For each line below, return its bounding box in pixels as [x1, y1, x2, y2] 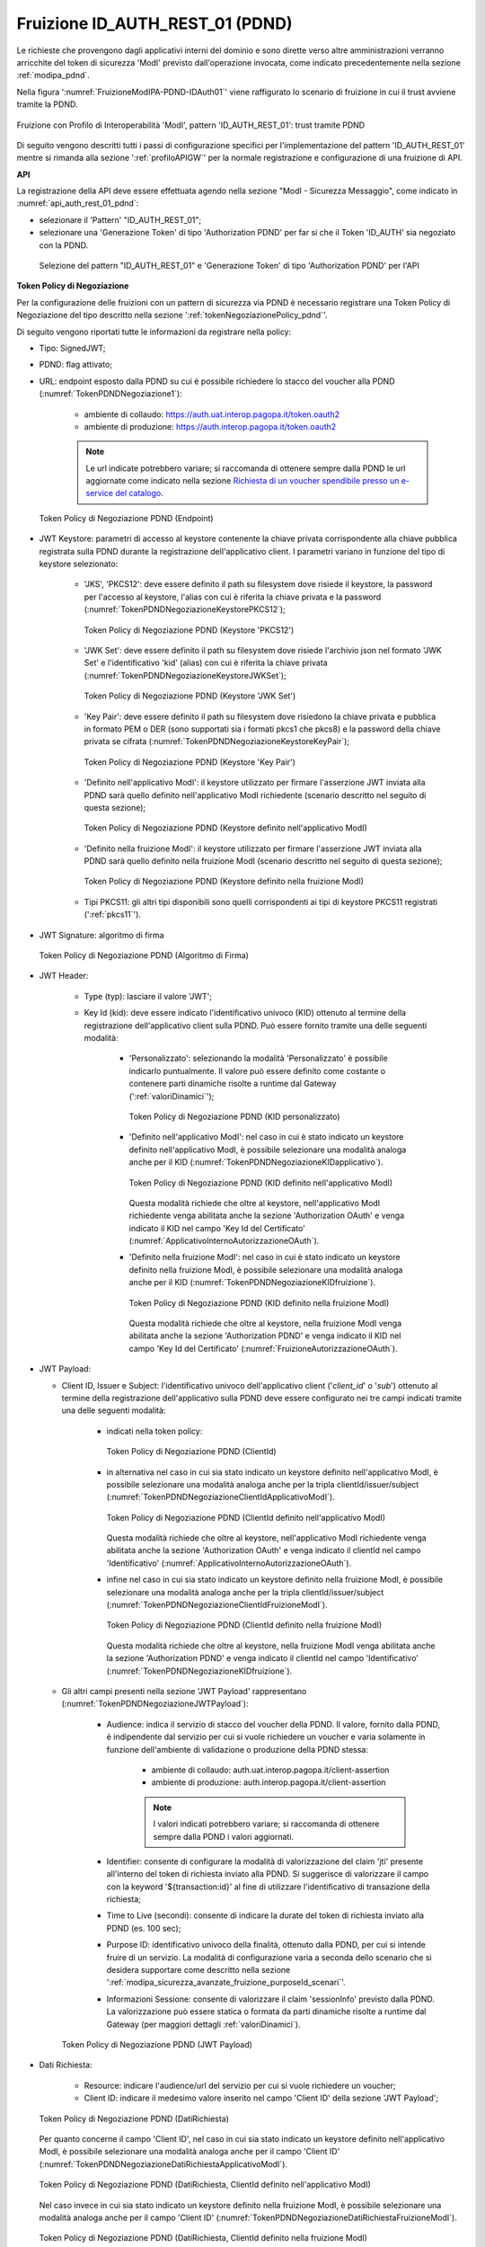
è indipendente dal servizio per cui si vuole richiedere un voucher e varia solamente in [106, 1731, 426, 1743]
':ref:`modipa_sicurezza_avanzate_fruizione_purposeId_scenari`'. [106, 1977, 346, 1988]
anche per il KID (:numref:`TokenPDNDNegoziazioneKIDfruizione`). [128, 1277, 376, 1288]
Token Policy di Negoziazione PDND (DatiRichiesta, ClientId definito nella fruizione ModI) [39, 2233, 368, 2243]
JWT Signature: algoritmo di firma [39, 929, 165, 940]
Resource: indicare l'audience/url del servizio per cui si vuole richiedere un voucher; [84, 2080, 396, 2091]
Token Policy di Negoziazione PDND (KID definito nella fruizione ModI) [128, 1297, 390, 1308]
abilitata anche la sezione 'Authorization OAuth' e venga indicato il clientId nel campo [106, 1545, 421, 1556]
